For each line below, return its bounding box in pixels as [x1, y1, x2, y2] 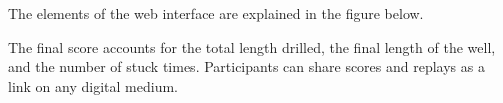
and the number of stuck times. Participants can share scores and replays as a [8, 56, 485, 77]
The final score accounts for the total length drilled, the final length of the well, [8, 36, 496, 57]
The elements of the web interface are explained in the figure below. [8, 3, 424, 23]
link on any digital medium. [8, 75, 178, 96]
